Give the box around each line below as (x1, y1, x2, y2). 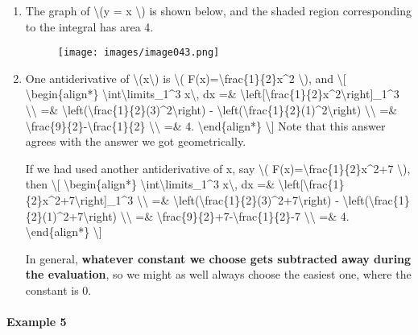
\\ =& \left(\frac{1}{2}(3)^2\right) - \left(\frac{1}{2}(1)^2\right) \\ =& (25, 101, 398, 118)
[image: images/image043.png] (57, 47, 220, 59)
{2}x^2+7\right (25, 192, 105, 208)
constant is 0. (25, 281, 92, 298)
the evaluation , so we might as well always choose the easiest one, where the (25, 266, 412, 283)
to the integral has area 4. (25, 18, 154, 35)
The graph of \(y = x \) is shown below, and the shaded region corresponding (25, 2, 412, 19)
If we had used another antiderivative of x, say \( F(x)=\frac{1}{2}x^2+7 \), (25, 159, 411, 176)
